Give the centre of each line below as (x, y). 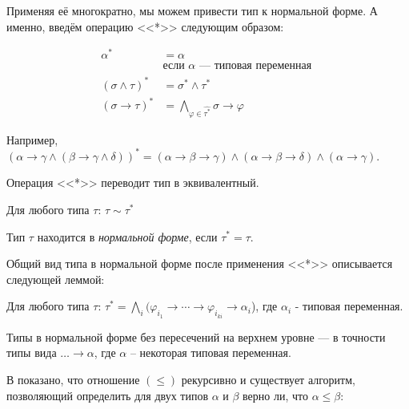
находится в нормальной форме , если (127, 236)
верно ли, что (275, 395)
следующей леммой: (56, 279)
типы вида (32, 352)
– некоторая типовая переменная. (211, 352)
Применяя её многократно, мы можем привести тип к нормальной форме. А (192, 10)
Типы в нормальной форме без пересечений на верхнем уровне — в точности (196, 336)
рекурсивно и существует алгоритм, (268, 379)
